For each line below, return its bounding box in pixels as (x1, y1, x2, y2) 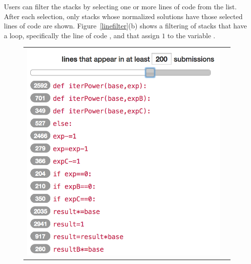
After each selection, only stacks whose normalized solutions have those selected (4, 11, 243, 21)
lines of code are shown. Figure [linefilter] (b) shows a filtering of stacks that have (4, 21, 247, 31)
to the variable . (167, 30, 215, 40)
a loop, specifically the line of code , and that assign (4, 30, 160, 40)
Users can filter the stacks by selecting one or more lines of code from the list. (4, 1, 237, 11)
